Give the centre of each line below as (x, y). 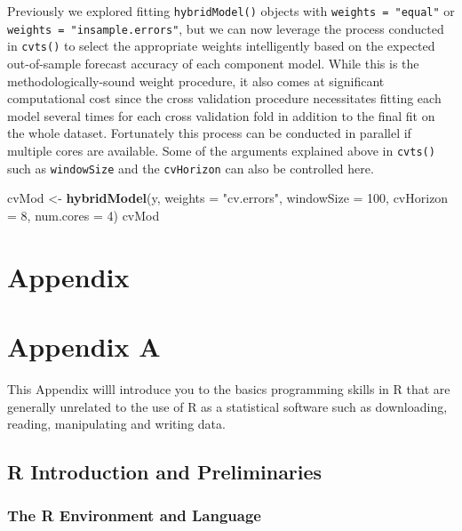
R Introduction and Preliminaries (165, 472)
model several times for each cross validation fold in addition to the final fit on (221, 115)
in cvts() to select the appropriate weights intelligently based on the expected (221, 46)
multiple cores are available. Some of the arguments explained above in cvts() (221, 150)
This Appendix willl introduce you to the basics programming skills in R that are (229, 388)
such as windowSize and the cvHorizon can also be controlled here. (191, 168)
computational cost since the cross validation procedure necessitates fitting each (224, 98)
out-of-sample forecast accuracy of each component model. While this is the (213, 63)
